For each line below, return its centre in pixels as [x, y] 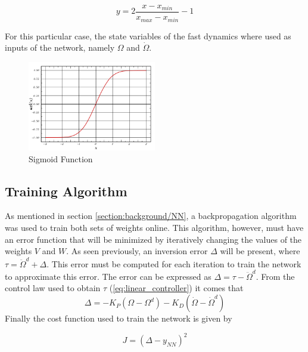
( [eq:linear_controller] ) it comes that [176, 288]
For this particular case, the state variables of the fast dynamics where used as [148, 35]
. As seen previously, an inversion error [137, 251]
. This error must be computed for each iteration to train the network [174, 263]
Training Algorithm [66, 191]
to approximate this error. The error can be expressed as [108, 276]
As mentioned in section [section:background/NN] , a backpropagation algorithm [151, 216]
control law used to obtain [53, 288]
